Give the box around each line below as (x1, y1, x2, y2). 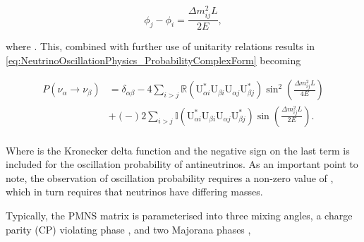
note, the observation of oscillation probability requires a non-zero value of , (6, 170, 334, 185)
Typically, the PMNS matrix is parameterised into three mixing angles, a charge (6, 207, 353, 222)
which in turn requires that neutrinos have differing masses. (6, 184, 263, 199)
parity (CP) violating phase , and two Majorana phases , (6, 222, 251, 236)
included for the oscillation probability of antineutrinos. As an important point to (6, 157, 358, 171)
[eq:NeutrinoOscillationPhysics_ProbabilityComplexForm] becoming (6, 52, 301, 67)
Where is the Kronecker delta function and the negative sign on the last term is (6, 143, 350, 157)
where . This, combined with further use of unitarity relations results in (6, 39, 315, 54)
